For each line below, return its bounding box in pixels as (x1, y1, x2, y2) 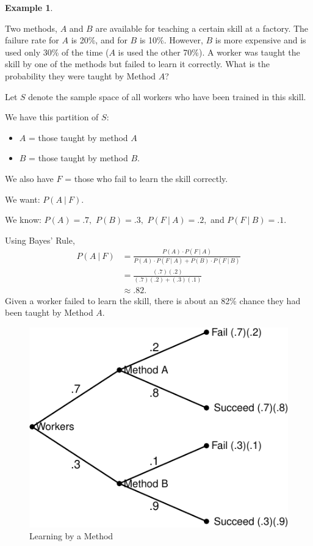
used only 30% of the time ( (5, 45, 109, 58)
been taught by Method (5, 306, 93, 319)
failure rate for (5, 34, 59, 46)
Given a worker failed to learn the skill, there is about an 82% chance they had (5, 294, 301, 307)
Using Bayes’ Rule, (5, 233, 75, 246)
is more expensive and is (215, 34, 306, 46)
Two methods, (5, 21, 58, 34)
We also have (5, 172, 54, 184)
